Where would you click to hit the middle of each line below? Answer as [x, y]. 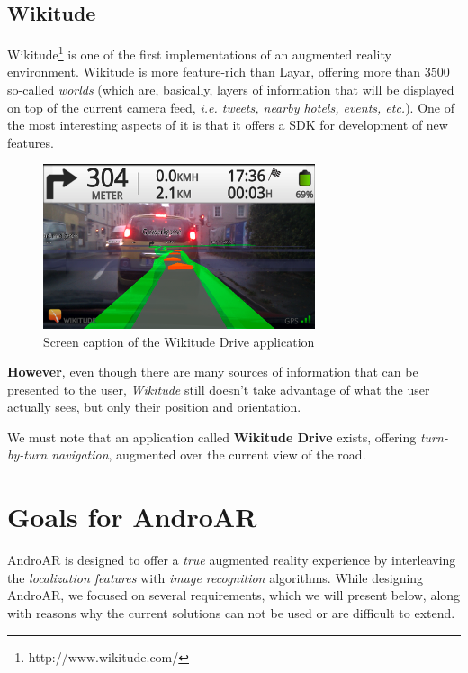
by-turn [27, 455]
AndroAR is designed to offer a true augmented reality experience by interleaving [232, 560]
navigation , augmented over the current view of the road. [209, 455]
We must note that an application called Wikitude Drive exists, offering [212, 437]
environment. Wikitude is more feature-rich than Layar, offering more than [214, 72]
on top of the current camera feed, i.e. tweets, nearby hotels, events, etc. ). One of [231, 107]
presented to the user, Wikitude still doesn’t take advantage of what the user [219, 389]
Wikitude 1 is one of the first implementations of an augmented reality [199, 53]
